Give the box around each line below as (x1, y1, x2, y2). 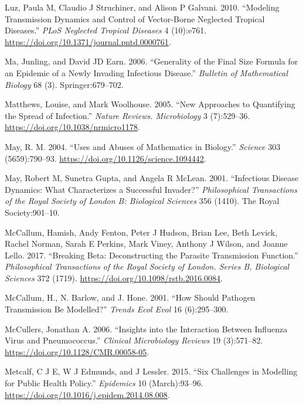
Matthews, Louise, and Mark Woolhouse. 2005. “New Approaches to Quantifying (5, 98, 295, 110)
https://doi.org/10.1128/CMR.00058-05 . (5, 345, 149, 358)
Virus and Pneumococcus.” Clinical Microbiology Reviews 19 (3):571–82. (5, 334, 263, 346)
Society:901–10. (5, 206, 60, 218)
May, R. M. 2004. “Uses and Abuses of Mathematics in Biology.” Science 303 (5, 140, 281, 152)
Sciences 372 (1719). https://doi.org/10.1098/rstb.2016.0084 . (5, 271, 223, 284)
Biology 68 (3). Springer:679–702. (5, 78, 124, 90)
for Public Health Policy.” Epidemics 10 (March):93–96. (5, 377, 203, 389)
